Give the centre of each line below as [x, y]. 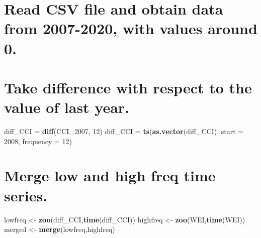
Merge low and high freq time [110, 175]
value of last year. [67, 107]
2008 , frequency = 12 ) [38, 141]
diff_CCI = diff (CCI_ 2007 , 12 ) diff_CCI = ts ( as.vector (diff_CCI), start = [124, 131]
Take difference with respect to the [128, 87]
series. [26, 195]
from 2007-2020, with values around [131, 28]
